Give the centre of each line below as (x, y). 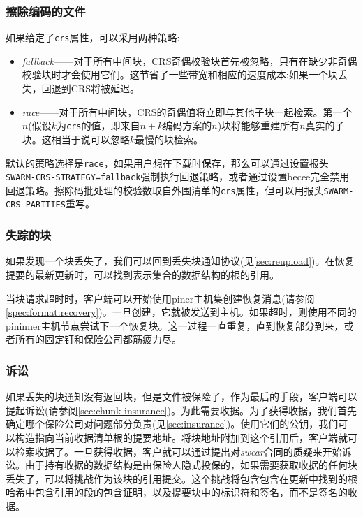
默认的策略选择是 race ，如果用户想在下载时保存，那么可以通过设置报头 (167, 162)
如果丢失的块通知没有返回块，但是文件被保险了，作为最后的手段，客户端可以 (181, 396)
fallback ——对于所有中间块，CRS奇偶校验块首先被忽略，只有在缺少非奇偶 (190, 60)
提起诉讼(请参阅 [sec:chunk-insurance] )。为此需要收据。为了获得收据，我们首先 (181, 410)
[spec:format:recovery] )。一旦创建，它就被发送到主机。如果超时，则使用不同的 (181, 312)
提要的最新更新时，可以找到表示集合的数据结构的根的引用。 (142, 274)
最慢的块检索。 (169, 139)
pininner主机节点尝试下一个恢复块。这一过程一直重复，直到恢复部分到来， (175, 325)
